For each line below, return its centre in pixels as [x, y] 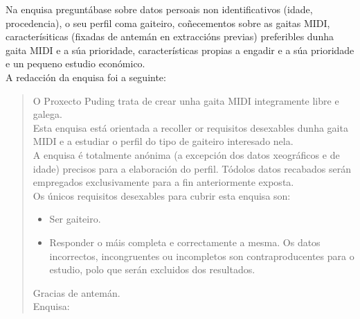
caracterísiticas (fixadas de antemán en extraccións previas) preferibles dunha [170, 36]
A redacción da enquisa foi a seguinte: [86, 77]
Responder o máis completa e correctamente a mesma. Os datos [185, 242]
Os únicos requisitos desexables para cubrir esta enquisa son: [162, 195]
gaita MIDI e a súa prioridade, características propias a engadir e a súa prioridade [180, 50]
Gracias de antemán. [76, 292]
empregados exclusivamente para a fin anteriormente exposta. [163, 182]
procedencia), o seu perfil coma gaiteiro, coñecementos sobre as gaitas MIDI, [168, 23]
